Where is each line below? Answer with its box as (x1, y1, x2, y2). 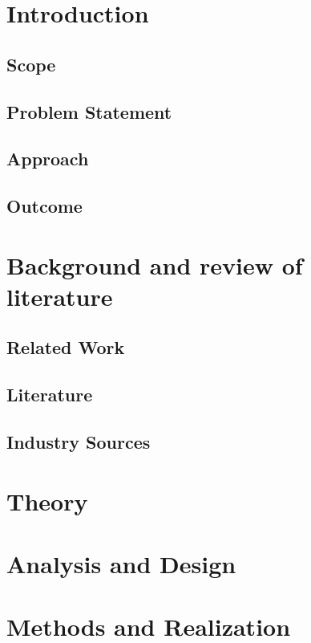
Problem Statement (6, 99, 172, 124)
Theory (6, 484, 88, 517)
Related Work (6, 335, 125, 360)
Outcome (6, 193, 83, 218)
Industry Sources (6, 429, 151, 454)
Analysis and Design (6, 547, 236, 580)
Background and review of (6, 248, 303, 281)
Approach (6, 146, 89, 171)
